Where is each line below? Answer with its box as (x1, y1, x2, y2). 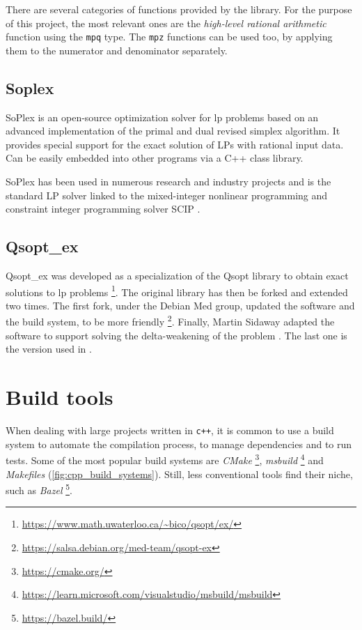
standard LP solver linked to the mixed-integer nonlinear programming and (6, 187, 328, 202)
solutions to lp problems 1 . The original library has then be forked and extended (6, 282, 348, 299)
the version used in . (6, 341, 92, 356)
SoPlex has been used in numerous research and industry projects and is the (6, 174, 331, 189)
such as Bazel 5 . (6, 481, 72, 497)
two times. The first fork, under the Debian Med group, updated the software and (6, 298, 355, 312)
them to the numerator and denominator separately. (6, 43, 228, 57)
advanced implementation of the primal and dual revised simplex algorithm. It (6, 123, 340, 138)
